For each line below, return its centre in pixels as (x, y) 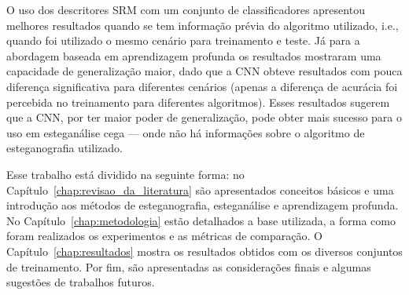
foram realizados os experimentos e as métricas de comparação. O (164, 236)
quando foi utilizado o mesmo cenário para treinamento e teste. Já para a (183, 40)
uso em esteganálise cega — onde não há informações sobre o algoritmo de (186, 132)
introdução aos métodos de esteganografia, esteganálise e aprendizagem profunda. (203, 205)
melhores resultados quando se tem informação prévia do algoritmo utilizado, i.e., (203, 25)
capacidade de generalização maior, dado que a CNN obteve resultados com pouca (204, 71)
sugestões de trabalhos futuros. (81, 282)
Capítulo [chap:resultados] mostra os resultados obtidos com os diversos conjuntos (204, 251)
